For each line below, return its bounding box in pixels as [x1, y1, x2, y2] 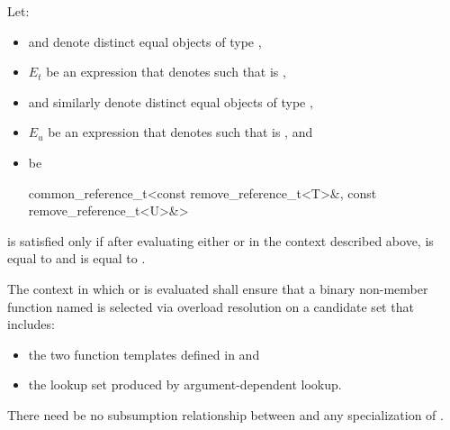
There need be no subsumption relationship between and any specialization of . [7, 405, 444, 424]
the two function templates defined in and [28, 344, 260, 363]
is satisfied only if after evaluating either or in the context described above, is [7, 231, 434, 250]
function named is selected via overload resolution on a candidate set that [7, 297, 414, 316]
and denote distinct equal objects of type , [28, 32, 262, 50]
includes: [7, 315, 55, 334]
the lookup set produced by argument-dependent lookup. [28, 375, 342, 394]
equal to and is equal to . [7, 249, 146, 268]
